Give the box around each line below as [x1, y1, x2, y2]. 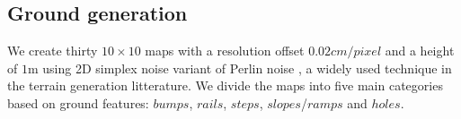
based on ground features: [7, 93, 149, 112]
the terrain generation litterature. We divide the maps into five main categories [7, 76, 443, 95]
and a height [385, 41, 455, 60]
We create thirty [7, 41, 98, 60]
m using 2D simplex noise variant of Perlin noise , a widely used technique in [27, 58, 452, 77]
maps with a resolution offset [145, 41, 305, 60]
